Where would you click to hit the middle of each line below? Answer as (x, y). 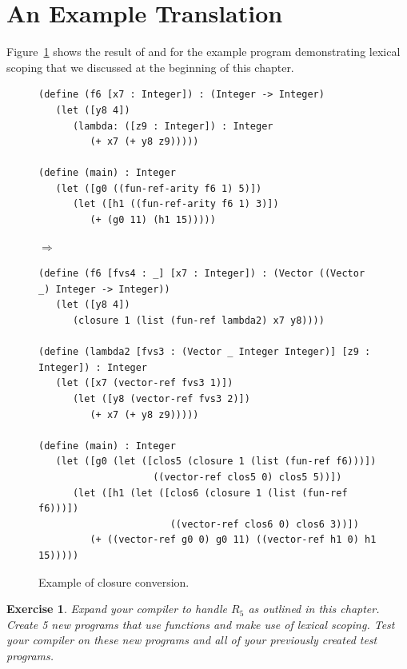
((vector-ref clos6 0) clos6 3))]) (264, 524)
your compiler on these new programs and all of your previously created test (192, 640)
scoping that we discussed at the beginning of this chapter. (150, 67)
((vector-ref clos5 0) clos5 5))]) (247, 477)
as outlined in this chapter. (314, 609)
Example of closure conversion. (114, 581)
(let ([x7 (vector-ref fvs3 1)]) (144, 383)
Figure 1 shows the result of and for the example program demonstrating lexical (203, 52)
